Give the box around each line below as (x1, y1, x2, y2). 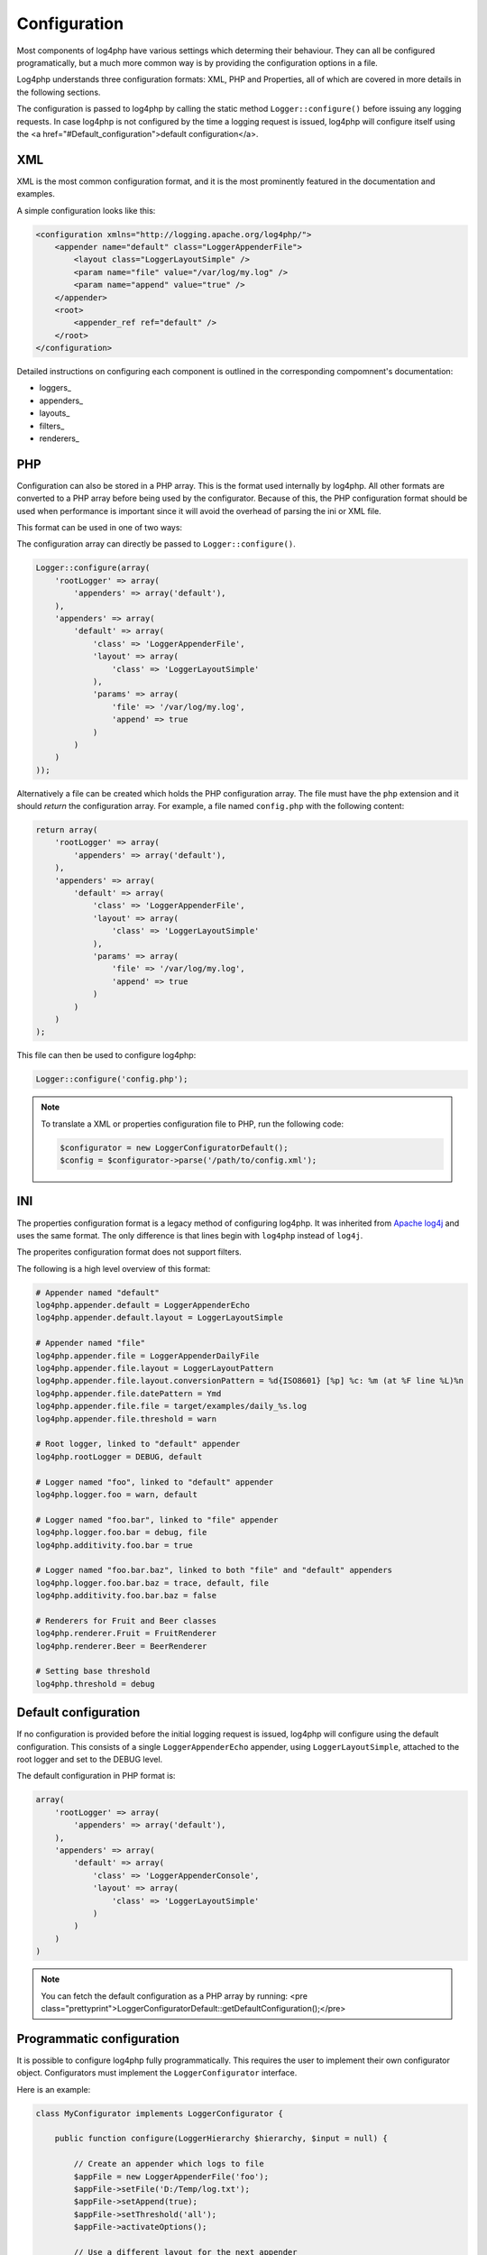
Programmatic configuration (16, 2030, 180, 2047)
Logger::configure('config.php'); (35, 1074, 188, 1084)
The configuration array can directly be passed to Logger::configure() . (16, 538, 297, 549)
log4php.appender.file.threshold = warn (35, 1413, 216, 1424)
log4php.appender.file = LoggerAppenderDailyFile (35, 1350, 260, 1361)
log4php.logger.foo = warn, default (35, 1489, 198, 1499)
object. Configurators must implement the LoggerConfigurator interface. (16, 2067, 298, 2078)
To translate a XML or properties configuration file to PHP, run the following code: (41, 1118, 345, 1129)
